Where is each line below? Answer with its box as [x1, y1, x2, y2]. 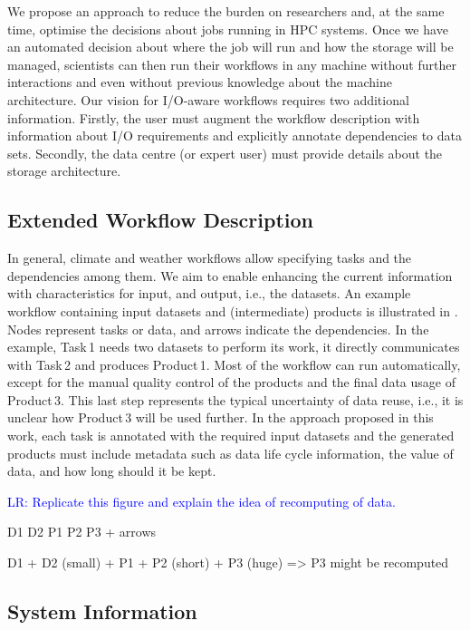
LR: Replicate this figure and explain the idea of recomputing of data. [7, 491, 396, 510]
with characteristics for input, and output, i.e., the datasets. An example [7, 284, 411, 303]
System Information [7, 597, 197, 625]
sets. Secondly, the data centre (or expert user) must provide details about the [7, 143, 443, 162]
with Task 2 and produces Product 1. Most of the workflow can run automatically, [7, 354, 461, 373]
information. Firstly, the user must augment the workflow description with [7, 108, 420, 127]
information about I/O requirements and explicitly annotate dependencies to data [7, 126, 462, 145]
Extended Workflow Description [7, 206, 313, 234]
